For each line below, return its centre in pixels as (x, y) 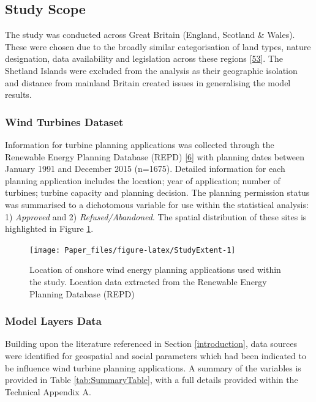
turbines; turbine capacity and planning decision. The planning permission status (157, 192)
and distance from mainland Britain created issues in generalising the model (148, 82)
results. (18, 95)
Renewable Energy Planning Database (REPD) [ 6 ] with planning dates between (155, 156)
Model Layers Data (53, 321)
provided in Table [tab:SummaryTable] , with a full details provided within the (152, 380)
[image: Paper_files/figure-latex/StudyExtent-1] (133, 250)
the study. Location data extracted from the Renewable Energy (148, 281)
